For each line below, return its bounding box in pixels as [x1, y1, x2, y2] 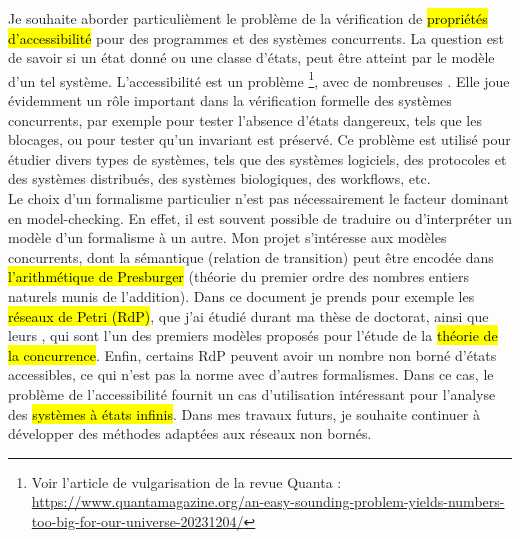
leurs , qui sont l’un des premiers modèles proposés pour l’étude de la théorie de [8, 325, 498, 346]
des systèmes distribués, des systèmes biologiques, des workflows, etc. [8, 168, 431, 189]
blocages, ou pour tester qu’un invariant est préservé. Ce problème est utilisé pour [8, 129, 511, 150]
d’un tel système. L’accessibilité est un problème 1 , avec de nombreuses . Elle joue [8, 67, 510, 91]
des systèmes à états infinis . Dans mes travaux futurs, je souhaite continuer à [8, 403, 480, 424]
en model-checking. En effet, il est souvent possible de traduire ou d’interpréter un [8, 207, 512, 228]
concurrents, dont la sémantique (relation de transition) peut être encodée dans [8, 246, 494, 267]
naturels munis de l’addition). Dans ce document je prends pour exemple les [8, 285, 475, 306]
